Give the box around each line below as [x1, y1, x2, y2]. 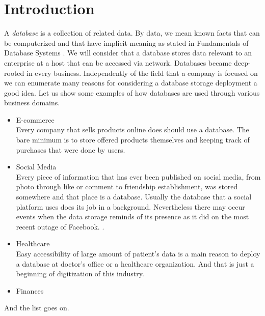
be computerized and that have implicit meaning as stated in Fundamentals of [4, 37, 249, 48]
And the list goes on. [4, 302, 69, 313]
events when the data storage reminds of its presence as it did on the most [16, 211, 249, 222]
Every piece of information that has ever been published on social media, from [16, 171, 261, 182]
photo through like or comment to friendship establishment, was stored [16, 181, 238, 192]
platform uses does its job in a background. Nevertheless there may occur [16, 201, 245, 212]
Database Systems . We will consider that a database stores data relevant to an [4, 47, 252, 58]
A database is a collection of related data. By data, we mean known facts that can [4, 27, 260, 38]
